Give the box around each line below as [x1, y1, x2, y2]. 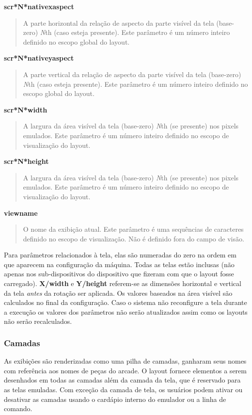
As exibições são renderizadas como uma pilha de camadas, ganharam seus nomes [4, 356, 247, 366]
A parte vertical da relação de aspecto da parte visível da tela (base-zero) [23, 69, 241, 79]
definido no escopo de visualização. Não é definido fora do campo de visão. [23, 233, 244, 243]
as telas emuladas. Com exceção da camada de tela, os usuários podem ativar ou [4, 384, 243, 395]
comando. [4, 403, 32, 414]
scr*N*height [4, 156, 49, 166]
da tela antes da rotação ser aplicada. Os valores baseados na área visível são [4, 287, 233, 298]
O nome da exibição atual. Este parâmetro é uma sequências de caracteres [23, 224, 244, 234]
